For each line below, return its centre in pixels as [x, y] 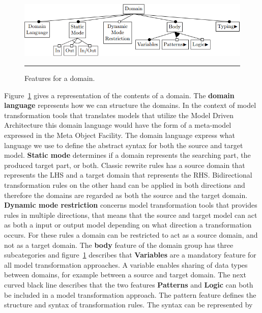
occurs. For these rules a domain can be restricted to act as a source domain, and [131, 234]
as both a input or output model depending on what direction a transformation [128, 225]
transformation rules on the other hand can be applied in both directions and [125, 185]
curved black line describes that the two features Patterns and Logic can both [129, 284]
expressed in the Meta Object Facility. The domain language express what [120, 135]
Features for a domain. [60, 78]
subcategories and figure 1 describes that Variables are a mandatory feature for [130, 255]
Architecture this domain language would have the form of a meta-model [118, 125]
